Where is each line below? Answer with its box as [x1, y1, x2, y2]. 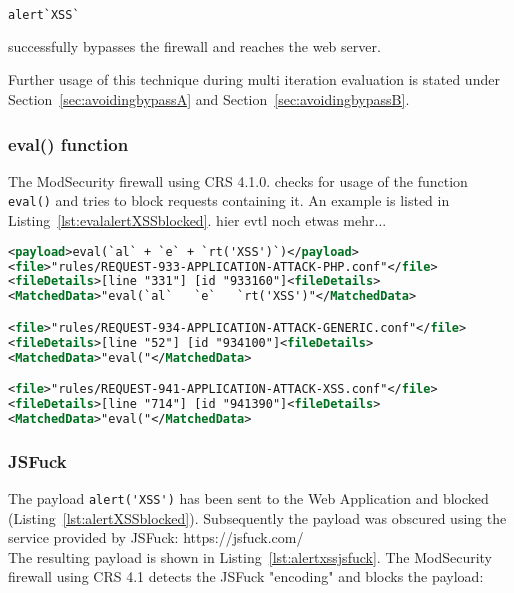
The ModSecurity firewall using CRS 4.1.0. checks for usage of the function [8, 170, 468, 191]
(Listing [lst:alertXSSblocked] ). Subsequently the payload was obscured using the [8, 507, 507, 528]
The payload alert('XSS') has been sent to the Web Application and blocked [8, 488, 489, 508]
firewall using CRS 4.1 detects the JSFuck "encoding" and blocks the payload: [8, 566, 484, 587]
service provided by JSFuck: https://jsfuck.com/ [8, 527, 304, 548]
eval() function [8, 131, 129, 156]
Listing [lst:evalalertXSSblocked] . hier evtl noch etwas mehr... [8, 210, 387, 231]
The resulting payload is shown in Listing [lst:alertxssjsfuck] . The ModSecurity [8, 546, 492, 567]
